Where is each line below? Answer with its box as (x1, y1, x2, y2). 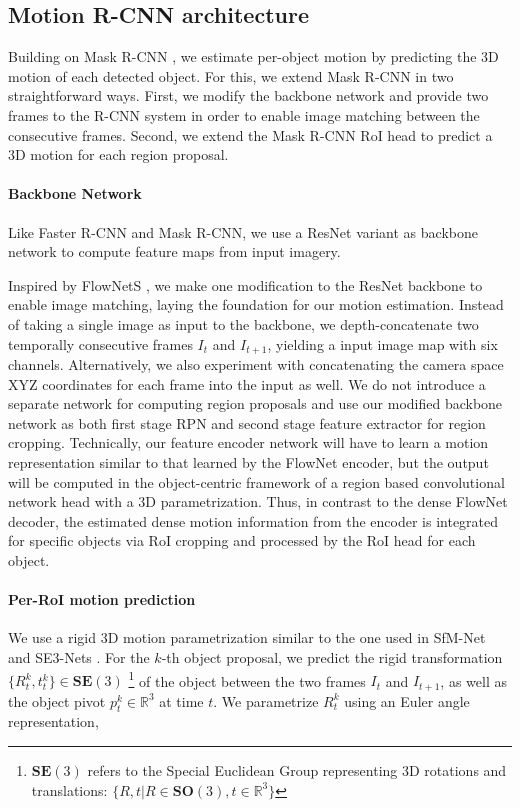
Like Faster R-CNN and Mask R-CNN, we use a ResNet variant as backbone (8, 221, 478, 242)
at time (159, 690, 204, 711)
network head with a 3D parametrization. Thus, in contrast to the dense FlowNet (8, 491, 508, 512)
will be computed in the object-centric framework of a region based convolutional (8, 471, 505, 492)
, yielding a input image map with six (267, 333, 498, 354)
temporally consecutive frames (8, 333, 193, 354)
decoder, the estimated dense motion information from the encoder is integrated (8, 510, 499, 531)
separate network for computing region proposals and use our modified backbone (8, 393, 503, 414)
